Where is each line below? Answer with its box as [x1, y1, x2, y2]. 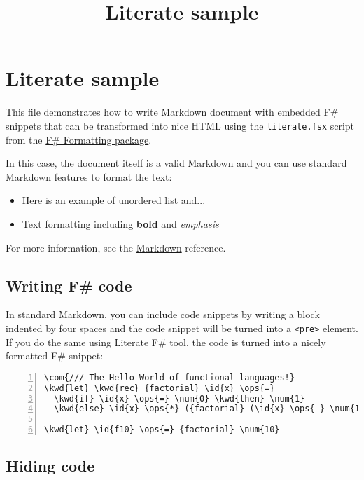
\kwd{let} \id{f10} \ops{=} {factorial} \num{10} [44, 425, 280, 435]
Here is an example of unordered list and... [22, 193, 206, 207]
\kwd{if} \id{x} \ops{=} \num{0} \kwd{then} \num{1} [54, 393, 305, 404]
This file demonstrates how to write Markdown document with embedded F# [6, 104, 339, 119]
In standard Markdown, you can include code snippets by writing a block [6, 307, 320, 322]
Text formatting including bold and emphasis [22, 216, 219, 231]
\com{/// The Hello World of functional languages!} [44, 372, 295, 383]
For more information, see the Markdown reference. [6, 240, 226, 254]
